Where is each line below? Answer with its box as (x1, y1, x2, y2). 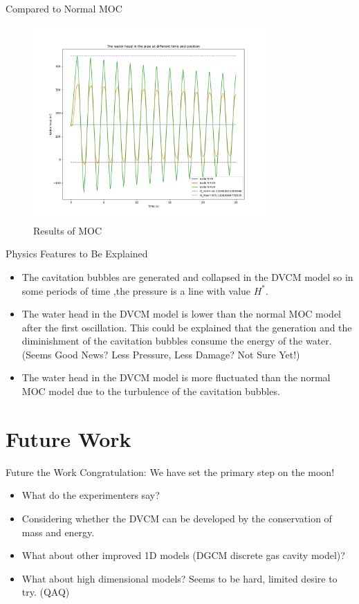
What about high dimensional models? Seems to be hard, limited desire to (21, 571, 338, 585)
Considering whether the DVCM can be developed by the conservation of (21, 511, 332, 525)
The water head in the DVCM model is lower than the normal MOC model (21, 306, 341, 321)
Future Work (6, 424, 131, 452)
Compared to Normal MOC (6, 1, 122, 15)
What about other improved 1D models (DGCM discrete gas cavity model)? (21, 548, 345, 562)
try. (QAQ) (21, 585, 70, 599)
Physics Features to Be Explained (6, 246, 148, 261)
